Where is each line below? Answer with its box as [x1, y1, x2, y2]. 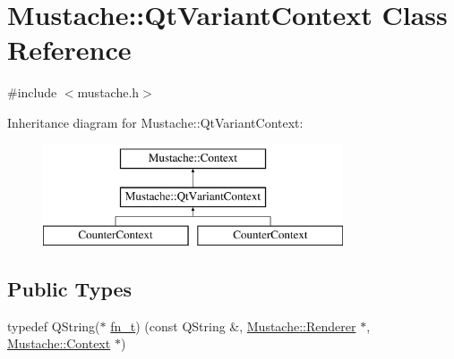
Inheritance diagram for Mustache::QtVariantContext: [7, 113, 304, 131]
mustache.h [77, 83, 140, 102]
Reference [7, 31, 132, 68]
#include [7, 83, 57, 102]
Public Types [7, 274, 133, 302]
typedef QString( [7, 316, 100, 335]
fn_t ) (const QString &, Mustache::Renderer [110, 316, 356, 335]
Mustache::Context [7, 334, 111, 353]
